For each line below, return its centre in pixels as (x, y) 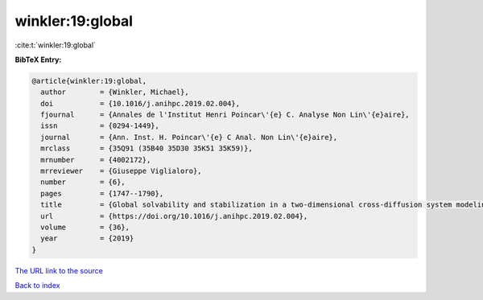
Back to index (37, 286)
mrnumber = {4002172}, (96, 160)
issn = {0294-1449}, (100, 126)
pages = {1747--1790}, (102, 193)
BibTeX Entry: (38, 60)
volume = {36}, (85, 227)
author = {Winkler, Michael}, (115, 92)
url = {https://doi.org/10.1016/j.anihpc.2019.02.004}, (174, 216)
